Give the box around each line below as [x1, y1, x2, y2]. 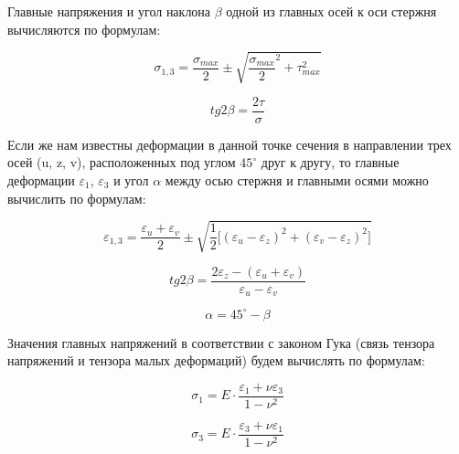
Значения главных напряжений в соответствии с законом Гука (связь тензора [7, 333, 435, 352]
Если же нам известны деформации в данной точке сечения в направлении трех [7, 134, 452, 153]
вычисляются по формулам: [7, 19, 161, 38]
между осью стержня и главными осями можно [165, 170, 429, 189]
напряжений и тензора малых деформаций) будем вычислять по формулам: [7, 351, 425, 370]
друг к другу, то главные [261, 153, 400, 172]
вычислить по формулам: [7, 188, 146, 207]
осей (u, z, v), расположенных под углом [7, 153, 236, 172]
